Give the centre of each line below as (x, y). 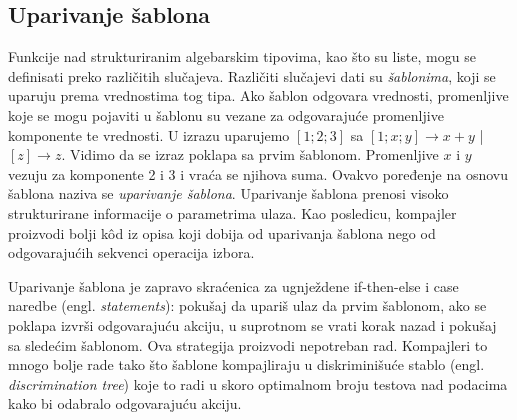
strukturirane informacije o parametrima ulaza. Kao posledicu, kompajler (232, 212)
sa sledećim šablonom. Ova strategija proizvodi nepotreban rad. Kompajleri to (248, 344)
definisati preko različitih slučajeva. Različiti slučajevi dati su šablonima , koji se (252, 75)
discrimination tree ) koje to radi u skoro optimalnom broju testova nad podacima (258, 383)
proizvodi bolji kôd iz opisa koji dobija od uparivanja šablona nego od (222, 232)
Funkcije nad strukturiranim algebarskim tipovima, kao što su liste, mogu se (242, 56)
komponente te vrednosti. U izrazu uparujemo (149, 134)
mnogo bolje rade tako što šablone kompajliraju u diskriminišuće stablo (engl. (246, 364)
